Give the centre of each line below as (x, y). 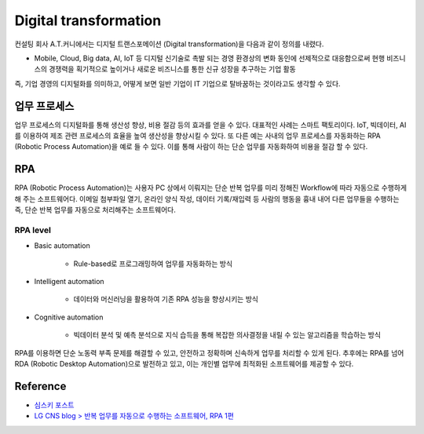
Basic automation (62, 246)
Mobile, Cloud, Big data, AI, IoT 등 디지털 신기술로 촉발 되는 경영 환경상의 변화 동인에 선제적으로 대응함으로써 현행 (209, 58)
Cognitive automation (69, 317)
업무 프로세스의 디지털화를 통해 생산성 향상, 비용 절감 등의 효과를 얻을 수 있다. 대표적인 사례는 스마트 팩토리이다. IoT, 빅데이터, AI (210, 125)
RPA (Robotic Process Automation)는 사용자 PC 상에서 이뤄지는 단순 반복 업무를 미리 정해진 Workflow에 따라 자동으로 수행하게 (211, 188)
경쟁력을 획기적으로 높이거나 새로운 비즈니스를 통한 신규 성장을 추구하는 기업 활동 (172, 69)
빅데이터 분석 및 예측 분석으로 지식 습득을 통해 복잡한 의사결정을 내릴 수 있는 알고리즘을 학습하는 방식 (227, 335)
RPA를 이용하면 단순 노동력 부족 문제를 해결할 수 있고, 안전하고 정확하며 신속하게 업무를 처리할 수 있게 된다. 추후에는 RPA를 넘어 (209, 352)
